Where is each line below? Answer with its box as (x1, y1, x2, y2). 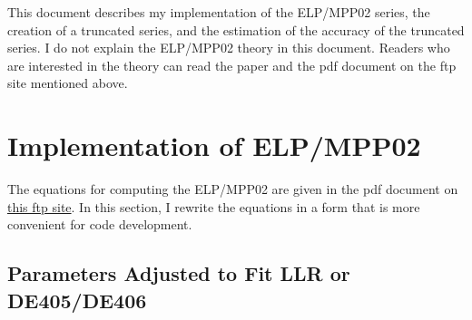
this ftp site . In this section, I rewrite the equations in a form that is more (7, 197, 420, 216)
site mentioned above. (7, 73, 128, 92)
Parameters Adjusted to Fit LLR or (7, 259, 350, 287)
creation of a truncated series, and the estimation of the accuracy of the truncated (7, 20, 465, 39)
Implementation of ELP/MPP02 (7, 127, 421, 164)
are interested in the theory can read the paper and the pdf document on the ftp (7, 55, 457, 74)
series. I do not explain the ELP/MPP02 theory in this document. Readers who (7, 38, 450, 57)
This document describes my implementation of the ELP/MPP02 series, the (7, 3, 430, 21)
